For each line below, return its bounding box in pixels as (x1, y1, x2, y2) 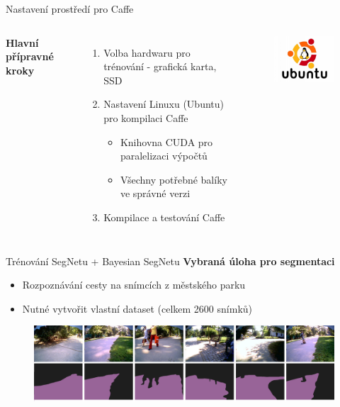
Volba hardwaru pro (103, 45, 191, 60)
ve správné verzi (120, 186, 191, 201)
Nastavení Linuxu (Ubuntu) (103, 96, 224, 111)
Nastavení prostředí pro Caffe (6, 1, 134, 16)
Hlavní (6, 35, 39, 50)
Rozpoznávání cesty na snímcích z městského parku (22, 277, 246, 292)
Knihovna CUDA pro (120, 134, 213, 149)
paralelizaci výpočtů (120, 148, 208, 163)
